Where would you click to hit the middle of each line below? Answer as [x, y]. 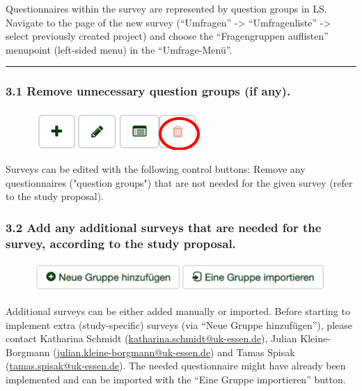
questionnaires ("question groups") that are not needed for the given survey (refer [179, 182]
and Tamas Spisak [256, 352]
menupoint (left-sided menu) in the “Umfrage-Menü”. [119, 49]
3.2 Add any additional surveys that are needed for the [164, 227]
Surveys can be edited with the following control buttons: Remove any [156, 169]
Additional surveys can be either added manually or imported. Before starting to [178, 310]
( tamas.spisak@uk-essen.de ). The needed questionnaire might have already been [176, 366]
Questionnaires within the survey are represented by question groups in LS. [166, 8]
